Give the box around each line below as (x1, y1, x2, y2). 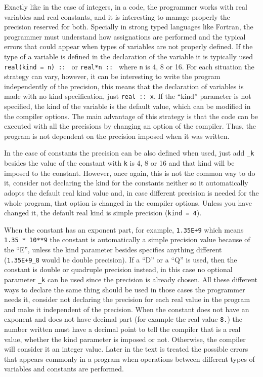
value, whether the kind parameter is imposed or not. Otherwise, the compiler (4, 333, 246, 344)
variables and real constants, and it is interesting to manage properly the (4, 11, 230, 22)
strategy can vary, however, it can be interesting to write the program (4, 71, 221, 82)
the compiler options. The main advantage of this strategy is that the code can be (4, 110, 258, 121)
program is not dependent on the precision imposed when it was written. (4, 130, 230, 141)
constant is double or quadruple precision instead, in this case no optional (4, 264, 233, 275)
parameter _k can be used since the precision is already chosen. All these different (4, 274, 258, 284)
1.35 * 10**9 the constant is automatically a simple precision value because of (4, 234, 250, 245)
